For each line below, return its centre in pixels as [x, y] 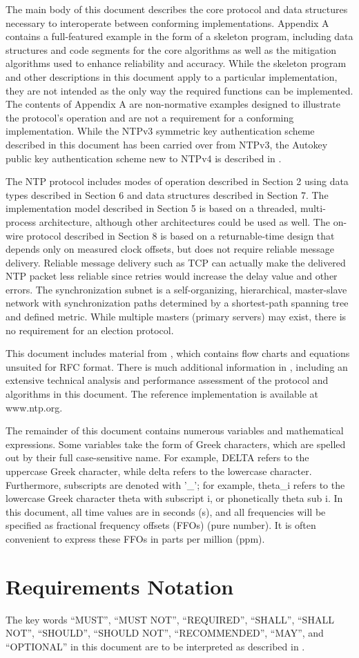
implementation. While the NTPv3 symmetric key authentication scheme [160, 131]
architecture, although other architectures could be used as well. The [184, 221]
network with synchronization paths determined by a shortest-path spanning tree [177, 303]
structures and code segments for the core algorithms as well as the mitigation [171, 49]
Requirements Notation [120, 586]
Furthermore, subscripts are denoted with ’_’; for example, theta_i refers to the [175, 484]
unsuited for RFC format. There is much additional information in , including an [177, 366]
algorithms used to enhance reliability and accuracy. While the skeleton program [176, 63]
